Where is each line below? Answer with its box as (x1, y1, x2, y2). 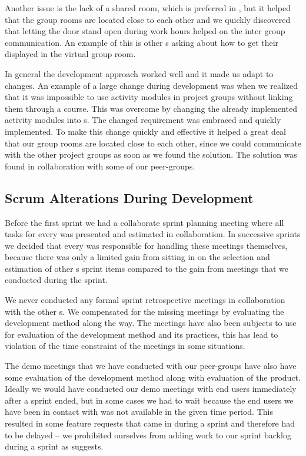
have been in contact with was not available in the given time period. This (5, 405, 273, 418)
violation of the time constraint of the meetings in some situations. (5, 339, 245, 352)
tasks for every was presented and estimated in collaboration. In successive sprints (5, 228, 301, 240)
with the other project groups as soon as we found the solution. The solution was (5, 148, 297, 161)
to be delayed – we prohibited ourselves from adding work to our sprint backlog (5, 428, 291, 441)
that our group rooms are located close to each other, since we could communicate (5, 137, 301, 149)
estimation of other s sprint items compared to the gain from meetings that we (5, 262, 288, 274)
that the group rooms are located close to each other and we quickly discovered (5, 13, 291, 25)
